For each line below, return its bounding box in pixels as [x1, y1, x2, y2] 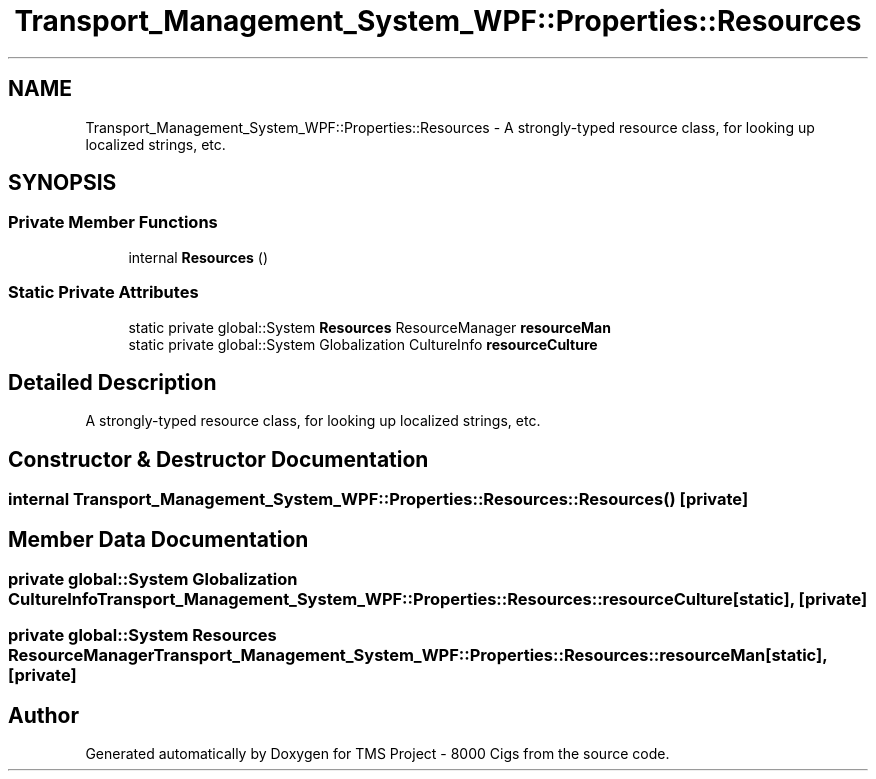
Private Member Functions [8, 212, 218, 233]
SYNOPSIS [8, 170, 117, 196]
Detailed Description [8, 369, 217, 395]
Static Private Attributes [8, 282, 199, 303]
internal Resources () [128, 248, 269, 266]
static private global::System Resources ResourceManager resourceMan [128, 318, 611, 336]
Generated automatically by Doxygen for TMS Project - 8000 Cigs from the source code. [85, 745, 670, 763]
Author [8, 702, 79, 728]
